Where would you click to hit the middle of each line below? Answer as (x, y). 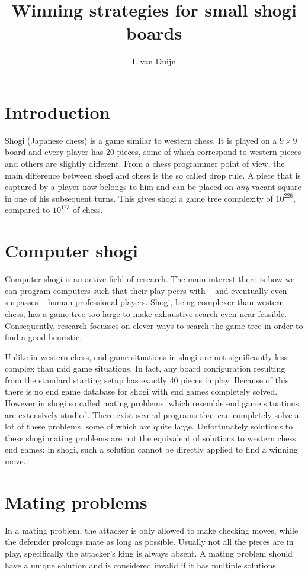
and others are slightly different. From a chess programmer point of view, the (145, 164)
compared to (28, 210)
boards (154, 33)
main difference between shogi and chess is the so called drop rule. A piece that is (153, 175)
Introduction (57, 112)
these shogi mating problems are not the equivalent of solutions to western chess (150, 437)
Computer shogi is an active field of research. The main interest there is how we (150, 279)
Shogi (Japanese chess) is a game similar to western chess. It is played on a (141, 140)
